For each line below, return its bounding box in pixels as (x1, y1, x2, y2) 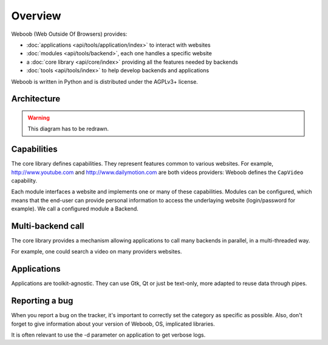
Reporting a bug (11, 296, 73, 306)
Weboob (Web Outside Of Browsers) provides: (11, 30, 128, 38)
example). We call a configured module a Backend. (11, 205, 139, 212)
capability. (11, 176, 38, 184)
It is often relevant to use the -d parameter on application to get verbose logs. (11, 331, 206, 339)
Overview (11, 9, 61, 22)
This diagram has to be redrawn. (27, 125, 109, 133)
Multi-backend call (11, 221, 84, 231)
